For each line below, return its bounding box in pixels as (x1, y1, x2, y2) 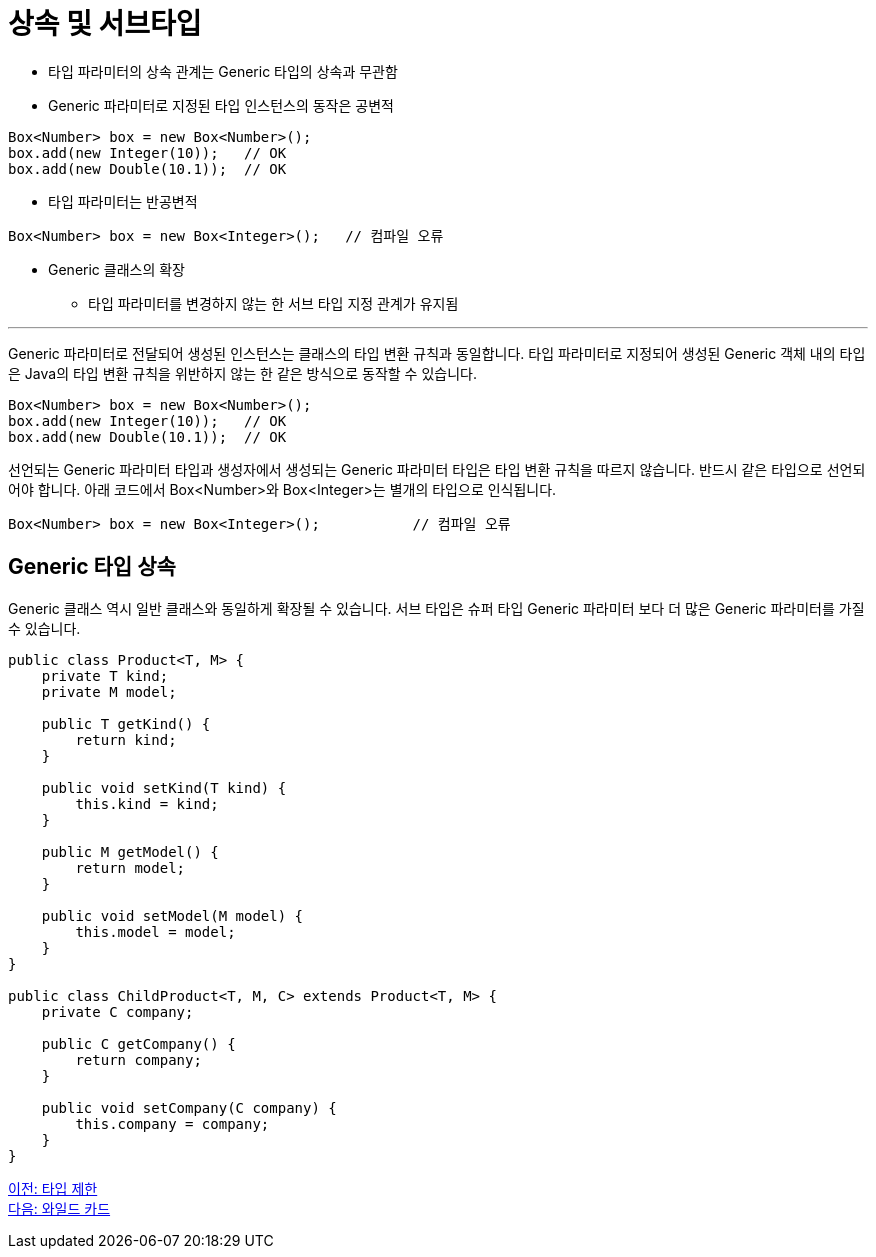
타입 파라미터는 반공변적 (48, 192, 198, 210)
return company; (75, 1051, 202, 1068)
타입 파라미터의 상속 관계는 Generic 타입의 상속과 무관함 (48, 62, 398, 80)
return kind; (75, 731, 177, 748)
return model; (75, 859, 186, 876)
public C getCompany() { (41, 1035, 236, 1052)
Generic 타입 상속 (8, 554, 176, 580)
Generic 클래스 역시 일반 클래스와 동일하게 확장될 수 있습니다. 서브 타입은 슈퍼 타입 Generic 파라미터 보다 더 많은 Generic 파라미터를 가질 (8, 599, 865, 617)
